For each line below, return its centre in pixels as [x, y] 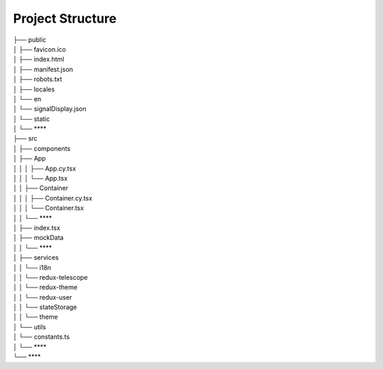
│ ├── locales [34, 89]
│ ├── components [42, 148]
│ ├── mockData [38, 238]
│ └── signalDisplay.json [50, 109]
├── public [29, 40]
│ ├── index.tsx [37, 227]
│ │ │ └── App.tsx [40, 178]
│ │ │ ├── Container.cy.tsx [52, 198]
